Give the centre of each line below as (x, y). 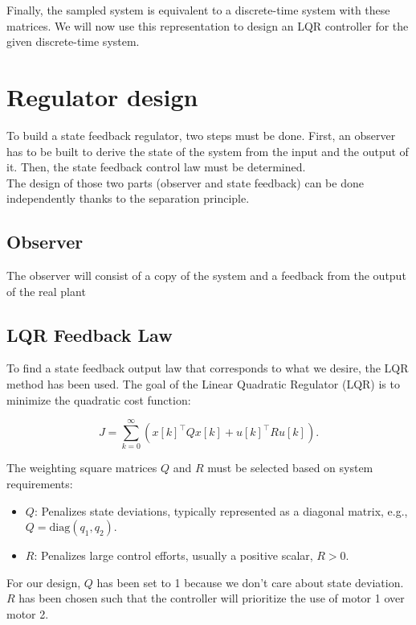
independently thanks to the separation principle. (128, 198)
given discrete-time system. (73, 41)
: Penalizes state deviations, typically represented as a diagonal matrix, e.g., (221, 510)
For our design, (44, 582)
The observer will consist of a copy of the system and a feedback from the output (206, 275)
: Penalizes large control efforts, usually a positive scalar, (173, 555)
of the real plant (46, 291)
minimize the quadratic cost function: (99, 399)
